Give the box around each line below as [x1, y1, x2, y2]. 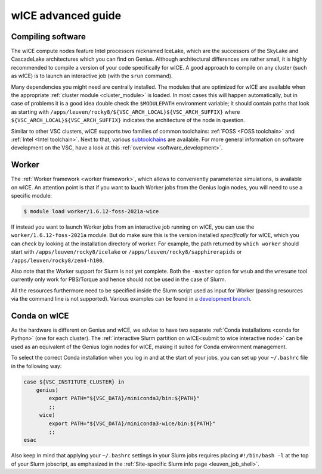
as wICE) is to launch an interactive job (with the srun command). [11, 72, 173, 80]
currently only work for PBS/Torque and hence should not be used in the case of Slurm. [11, 276, 227, 283]
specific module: [11, 192, 52, 199]
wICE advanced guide [11, 9, 122, 22]
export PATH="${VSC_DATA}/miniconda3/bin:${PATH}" [48, 395, 200, 402]
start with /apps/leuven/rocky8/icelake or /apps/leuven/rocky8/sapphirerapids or [11, 248, 242, 255]
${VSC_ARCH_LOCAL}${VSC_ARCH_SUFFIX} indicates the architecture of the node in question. [11, 117, 246, 124]
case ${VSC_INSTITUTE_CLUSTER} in [23, 378, 125, 385]
